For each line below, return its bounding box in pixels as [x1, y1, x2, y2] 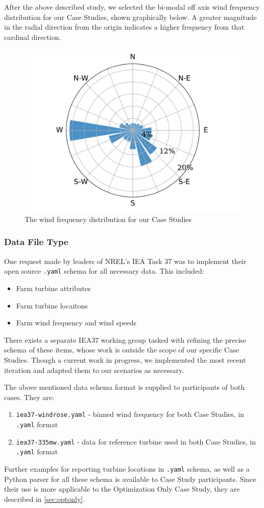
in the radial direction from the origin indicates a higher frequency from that [4, 21, 245, 32]
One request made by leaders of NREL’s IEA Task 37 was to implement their [4, 255, 247, 266]
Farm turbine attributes [16, 283, 91, 294]
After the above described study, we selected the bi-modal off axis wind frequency [4, 2, 260, 12]
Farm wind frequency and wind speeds [16, 317, 137, 328]
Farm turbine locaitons [16, 300, 88, 311]
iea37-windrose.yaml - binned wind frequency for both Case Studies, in [16, 409, 245, 419]
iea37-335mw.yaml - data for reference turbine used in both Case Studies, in [16, 436, 256, 447]
